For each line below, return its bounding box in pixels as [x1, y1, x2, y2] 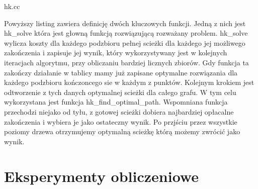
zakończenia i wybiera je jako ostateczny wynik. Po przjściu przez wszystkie [4, 116, 237, 127]
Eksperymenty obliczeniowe [4, 165, 199, 186]
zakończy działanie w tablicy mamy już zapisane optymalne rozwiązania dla [4, 67, 238, 77]
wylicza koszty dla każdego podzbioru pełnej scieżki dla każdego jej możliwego [4, 37, 245, 48]
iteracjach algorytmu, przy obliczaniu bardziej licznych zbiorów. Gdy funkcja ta [4, 57, 249, 67]
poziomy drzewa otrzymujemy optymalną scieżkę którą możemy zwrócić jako [4, 126, 240, 137]
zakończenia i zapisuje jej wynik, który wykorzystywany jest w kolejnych [4, 47, 227, 58]
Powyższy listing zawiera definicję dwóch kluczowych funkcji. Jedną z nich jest [4, 18, 246, 28]
